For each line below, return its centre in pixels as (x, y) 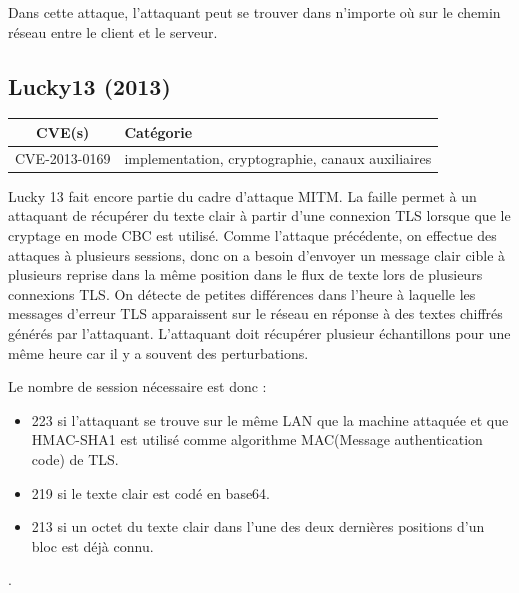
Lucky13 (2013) (89, 85)
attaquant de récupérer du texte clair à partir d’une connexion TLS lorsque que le (259, 215)
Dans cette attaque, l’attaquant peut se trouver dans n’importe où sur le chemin (254, 12)
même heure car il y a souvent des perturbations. (158, 352)
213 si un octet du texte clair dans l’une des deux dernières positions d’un (258, 526)
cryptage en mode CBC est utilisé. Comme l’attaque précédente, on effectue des (252, 235)
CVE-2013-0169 (63, 157)
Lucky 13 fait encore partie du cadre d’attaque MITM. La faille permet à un (242, 195)
